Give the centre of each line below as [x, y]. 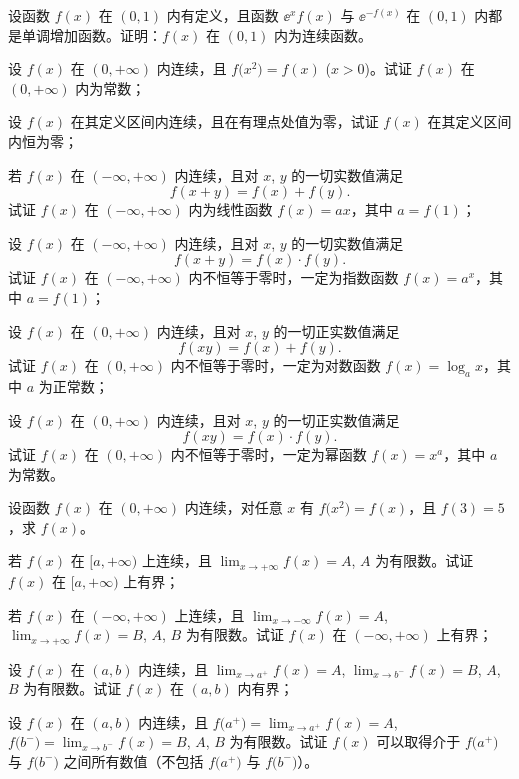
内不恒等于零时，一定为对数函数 [275, 365]
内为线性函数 [230, 209]
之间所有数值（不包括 [133, 760]
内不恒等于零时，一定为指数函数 [293, 277]
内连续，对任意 [233, 507]
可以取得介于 [418, 741]
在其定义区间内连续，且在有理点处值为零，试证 [224, 121]
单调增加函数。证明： [91, 34]
